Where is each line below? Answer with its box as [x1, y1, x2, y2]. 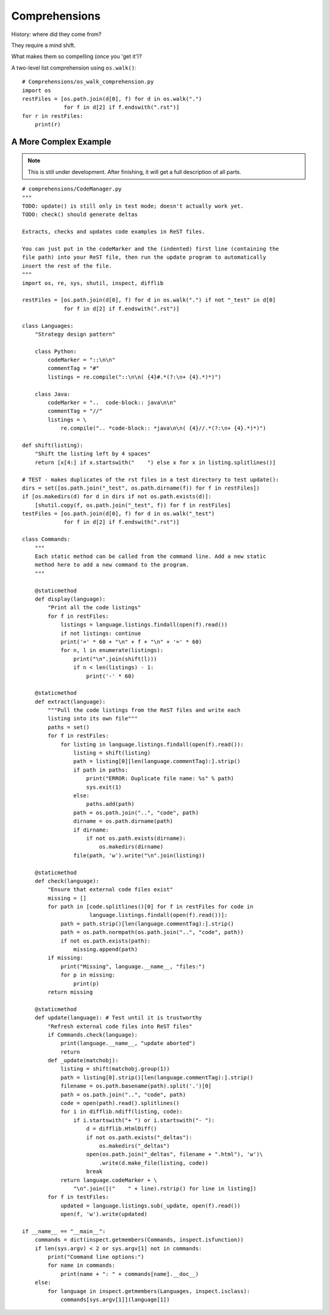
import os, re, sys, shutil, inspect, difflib [22, 280, 164, 286]
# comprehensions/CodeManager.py [22, 186, 122, 192]
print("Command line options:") [48, 1253, 144, 1261]
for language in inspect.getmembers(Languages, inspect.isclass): [48, 1288, 250, 1294]
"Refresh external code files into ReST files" [48, 1023, 193, 1030]
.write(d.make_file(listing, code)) [99, 1159, 208, 1166]
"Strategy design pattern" [34, 330, 116, 338]
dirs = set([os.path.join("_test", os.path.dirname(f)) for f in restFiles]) [22, 484, 260, 491]
